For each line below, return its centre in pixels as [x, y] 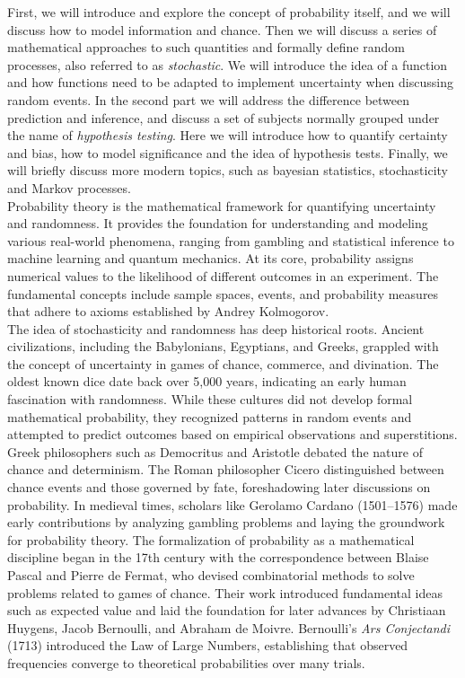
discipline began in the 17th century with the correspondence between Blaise [218, 557]
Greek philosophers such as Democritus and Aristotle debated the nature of [215, 451]
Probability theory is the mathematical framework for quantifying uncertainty [222, 205]
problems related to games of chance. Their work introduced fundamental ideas [225, 592]
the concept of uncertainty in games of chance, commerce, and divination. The [223, 363]
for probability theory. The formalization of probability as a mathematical [211, 539]
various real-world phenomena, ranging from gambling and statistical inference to [231, 240]
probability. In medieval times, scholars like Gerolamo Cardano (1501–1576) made [232, 504]
